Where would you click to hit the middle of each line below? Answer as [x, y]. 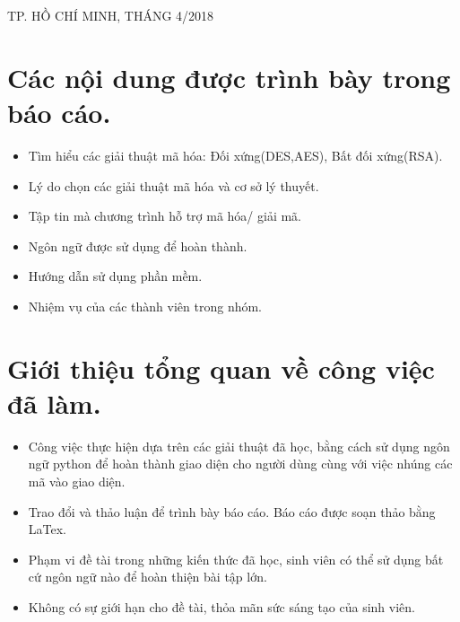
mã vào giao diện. [77, 481]
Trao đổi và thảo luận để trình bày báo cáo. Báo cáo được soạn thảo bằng [232, 511]
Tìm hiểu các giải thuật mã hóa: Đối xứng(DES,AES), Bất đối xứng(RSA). [235, 155]
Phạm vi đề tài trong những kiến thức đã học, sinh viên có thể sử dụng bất [236, 559]
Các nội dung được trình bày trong [229, 77]
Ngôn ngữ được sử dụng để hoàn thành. [138, 245]
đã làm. [54, 403]
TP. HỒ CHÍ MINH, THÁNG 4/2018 [111, 15]
